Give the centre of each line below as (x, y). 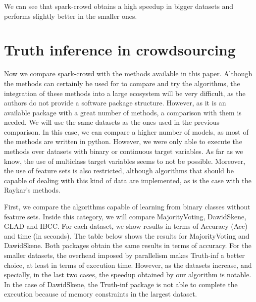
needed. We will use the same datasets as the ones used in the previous (112, 122)
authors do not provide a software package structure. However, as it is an (115, 103)
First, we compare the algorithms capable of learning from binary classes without (127, 207)
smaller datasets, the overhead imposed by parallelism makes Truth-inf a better (125, 255)
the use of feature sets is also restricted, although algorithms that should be (119, 171)
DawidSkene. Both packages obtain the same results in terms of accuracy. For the (128, 245)
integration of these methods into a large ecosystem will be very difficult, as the (125, 93)
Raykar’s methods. (32, 190)
